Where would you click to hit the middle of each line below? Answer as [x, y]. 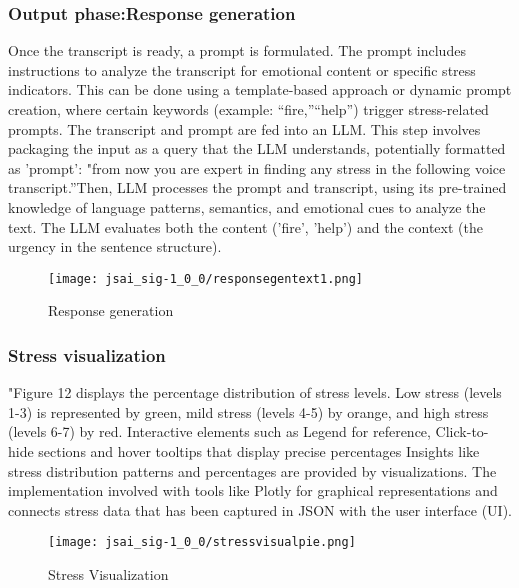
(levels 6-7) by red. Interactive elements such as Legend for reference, [219, 431]
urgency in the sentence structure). [115, 246]
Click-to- [462, 431]
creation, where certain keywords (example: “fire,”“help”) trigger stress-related [248, 109]
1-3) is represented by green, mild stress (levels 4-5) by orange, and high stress [248, 411]
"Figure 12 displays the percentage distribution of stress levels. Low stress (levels [255, 392]
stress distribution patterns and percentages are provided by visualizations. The [252, 470]
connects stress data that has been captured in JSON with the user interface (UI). [260, 509]
